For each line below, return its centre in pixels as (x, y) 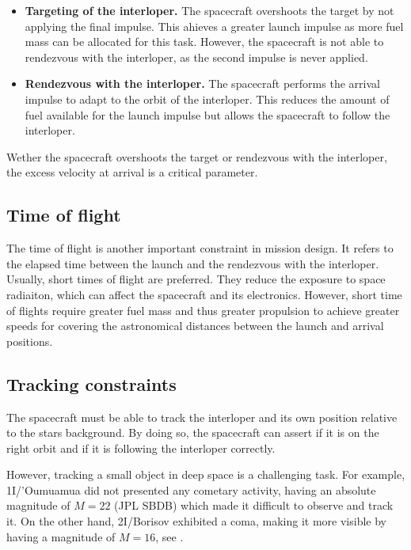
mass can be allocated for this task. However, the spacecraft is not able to (204, 42)
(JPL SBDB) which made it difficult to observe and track (254, 505)
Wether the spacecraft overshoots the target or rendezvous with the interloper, (197, 156)
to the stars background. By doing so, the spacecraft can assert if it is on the (193, 432)
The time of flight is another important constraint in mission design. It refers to (200, 248)
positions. (30, 341)
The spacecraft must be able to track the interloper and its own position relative (202, 417)
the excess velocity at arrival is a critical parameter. (132, 172)
